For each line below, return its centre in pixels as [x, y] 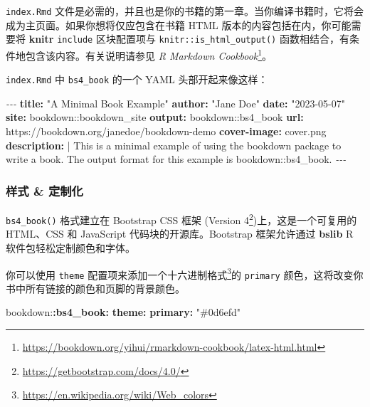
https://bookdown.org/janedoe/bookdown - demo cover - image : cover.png [166, 131]
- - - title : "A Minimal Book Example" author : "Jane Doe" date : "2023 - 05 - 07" [175, 103]
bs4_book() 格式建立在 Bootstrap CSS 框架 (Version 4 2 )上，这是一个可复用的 [181, 219]
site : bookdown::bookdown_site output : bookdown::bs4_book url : [155, 117]
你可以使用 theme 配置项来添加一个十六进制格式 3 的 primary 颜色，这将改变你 [185, 273]
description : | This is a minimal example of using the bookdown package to [174, 145]
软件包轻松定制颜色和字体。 [70, 247]
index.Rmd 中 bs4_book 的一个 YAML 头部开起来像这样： [137, 79]
